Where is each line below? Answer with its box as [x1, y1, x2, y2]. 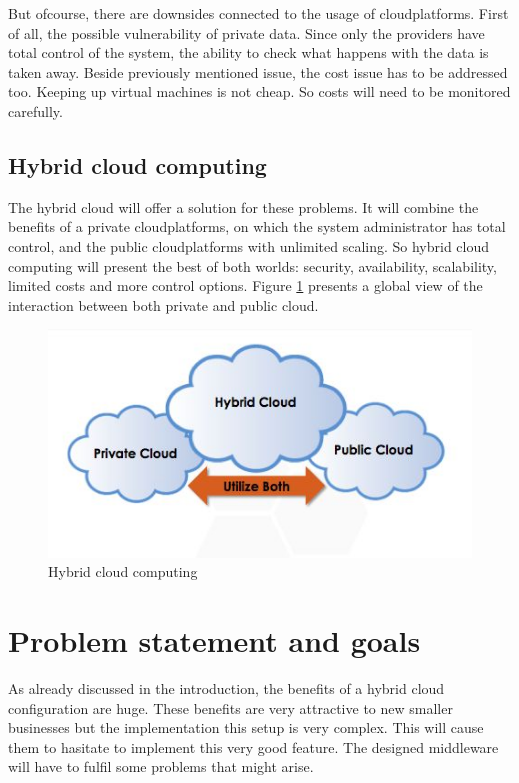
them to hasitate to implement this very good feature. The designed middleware [8, 736, 499, 757]
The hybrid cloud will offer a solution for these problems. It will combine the [8, 196, 479, 217]
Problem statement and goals [8, 620, 421, 661]
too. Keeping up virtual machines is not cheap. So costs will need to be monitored [8, 81, 511, 102]
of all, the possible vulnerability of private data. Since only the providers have [8, 22, 485, 43]
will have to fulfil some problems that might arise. [8, 756, 314, 777]
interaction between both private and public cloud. [8, 294, 319, 315]
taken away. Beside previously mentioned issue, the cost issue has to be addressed [8, 61, 508, 82]
